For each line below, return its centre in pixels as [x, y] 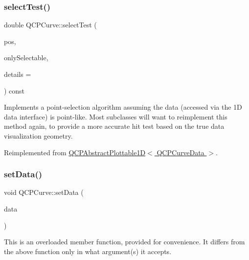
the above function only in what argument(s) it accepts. [88, 251]
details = [18, 74]
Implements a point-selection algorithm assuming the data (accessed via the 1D [123, 107]
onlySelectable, [26, 58]
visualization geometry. [38, 135]
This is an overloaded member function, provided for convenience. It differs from [124, 242]
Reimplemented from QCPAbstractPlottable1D [75, 152]
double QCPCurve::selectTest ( [50, 25]
